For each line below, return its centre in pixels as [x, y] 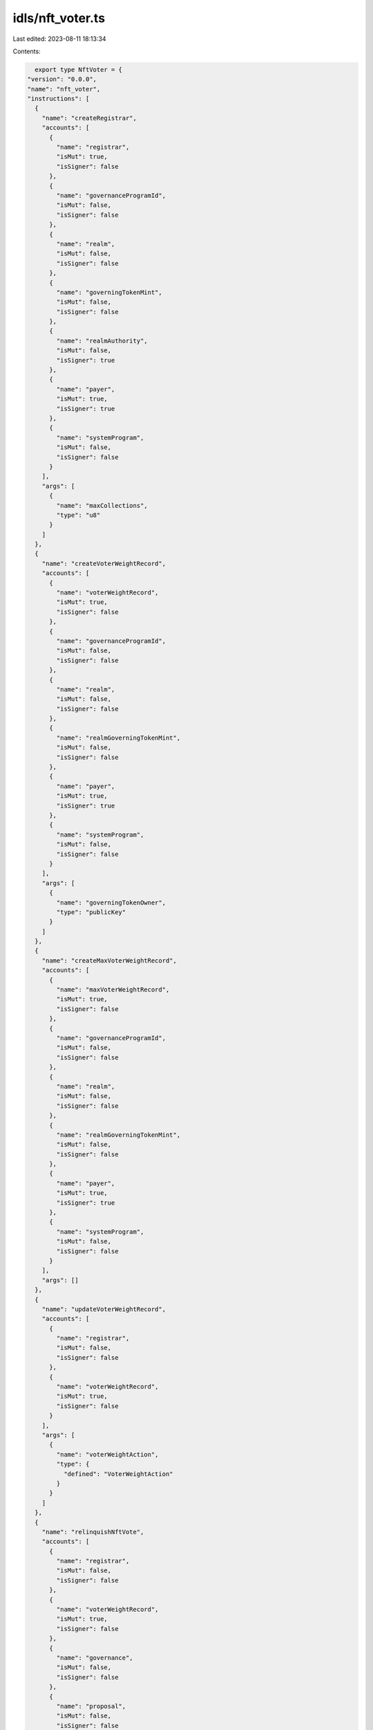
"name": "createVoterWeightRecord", [104, 563]
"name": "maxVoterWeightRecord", [113, 990]
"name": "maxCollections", [102, 506]
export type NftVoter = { [78, 70]
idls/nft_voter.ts [59, 18]
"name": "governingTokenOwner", [111, 902]
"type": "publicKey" [91, 912]
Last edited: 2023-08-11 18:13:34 [59, 39]
